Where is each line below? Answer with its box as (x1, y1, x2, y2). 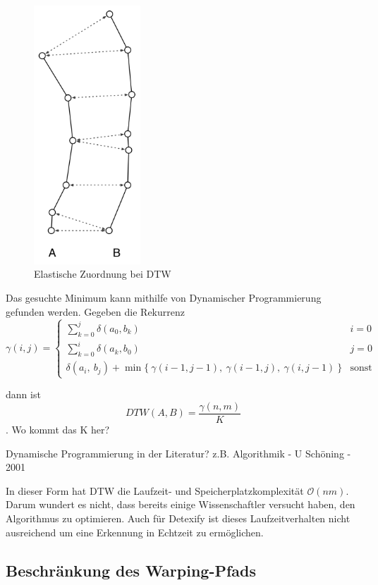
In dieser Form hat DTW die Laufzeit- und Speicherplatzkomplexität (6, 483, 304, 498)
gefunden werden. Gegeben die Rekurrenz (6, 304, 185, 319)
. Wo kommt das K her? (6, 422, 110, 437)
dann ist (6, 387, 41, 402)
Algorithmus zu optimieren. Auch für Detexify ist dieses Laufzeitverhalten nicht (6, 510, 350, 525)
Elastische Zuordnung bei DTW (34, 266, 171, 281)
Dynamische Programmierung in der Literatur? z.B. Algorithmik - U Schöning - (6, 445, 351, 460)
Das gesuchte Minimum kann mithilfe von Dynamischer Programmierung (6, 290, 322, 304)
